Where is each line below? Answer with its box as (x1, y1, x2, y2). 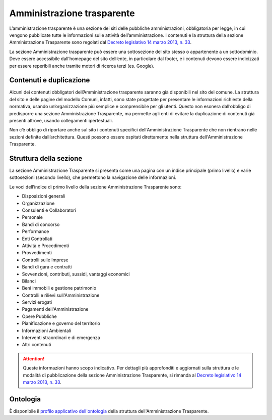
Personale (22, 214, 43, 220)
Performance (22, 228, 49, 235)
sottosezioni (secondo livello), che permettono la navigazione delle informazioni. (9, 174, 176, 180)
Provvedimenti (22, 250, 52, 256)
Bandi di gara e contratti (22, 264, 72, 270)
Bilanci (22, 278, 36, 284)
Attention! (23, 355, 45, 361)
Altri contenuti (22, 342, 51, 348)
